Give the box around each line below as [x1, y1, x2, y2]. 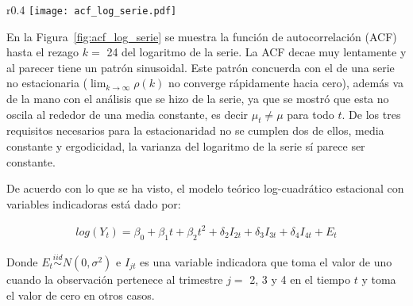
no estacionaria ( [6, 75, 88, 91]
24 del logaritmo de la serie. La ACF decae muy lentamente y [106, 44, 407, 60]
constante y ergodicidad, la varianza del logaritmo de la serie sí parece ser [6, 138, 365, 155]
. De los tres [342, 105, 401, 122]
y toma [361, 270, 396, 287]
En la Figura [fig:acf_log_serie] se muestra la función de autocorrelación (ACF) [6, 28, 397, 44]
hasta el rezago [6, 44, 79, 60]
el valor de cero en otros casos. [6, 286, 155, 303]
